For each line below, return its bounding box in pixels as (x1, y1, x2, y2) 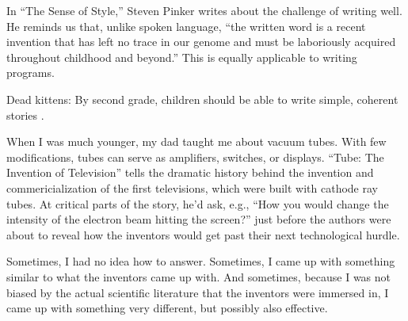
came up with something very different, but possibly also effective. (6, 300, 328, 316)
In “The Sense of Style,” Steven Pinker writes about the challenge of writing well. (6, 2, 402, 18)
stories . (6, 106, 44, 123)
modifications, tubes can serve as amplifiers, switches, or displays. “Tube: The (6, 148, 384, 165)
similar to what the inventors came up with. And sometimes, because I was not (6, 268, 391, 285)
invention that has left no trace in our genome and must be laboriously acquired (6, 33, 396, 50)
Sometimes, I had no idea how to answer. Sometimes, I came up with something (6, 253, 395, 269)
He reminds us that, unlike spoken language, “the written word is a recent (6, 17, 366, 34)
